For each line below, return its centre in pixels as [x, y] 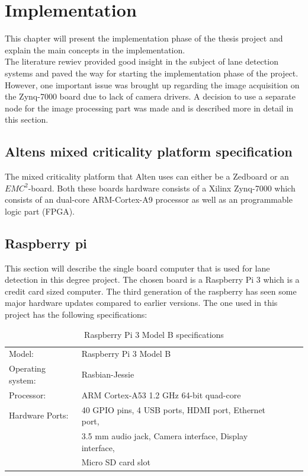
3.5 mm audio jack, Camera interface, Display [165, 436]
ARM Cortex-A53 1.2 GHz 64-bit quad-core [161, 394]
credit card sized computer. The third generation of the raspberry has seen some [151, 291]
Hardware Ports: [39, 415]
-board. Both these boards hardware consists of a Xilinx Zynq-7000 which [162, 188]
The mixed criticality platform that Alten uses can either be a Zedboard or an [147, 176]
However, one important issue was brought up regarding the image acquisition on [152, 84]
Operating [27, 368]
